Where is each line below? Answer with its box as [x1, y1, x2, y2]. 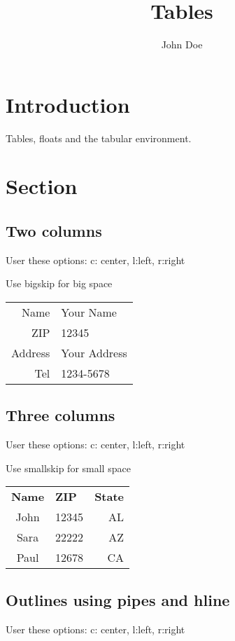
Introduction [6, 90, 130, 118]
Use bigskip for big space [6, 276, 113, 291]
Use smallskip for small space [6, 460, 131, 475]
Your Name [61, 304, 117, 321]
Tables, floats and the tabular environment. [6, 130, 192, 145]
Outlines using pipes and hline [6, 588, 230, 610]
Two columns [6, 220, 102, 242]
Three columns [6, 404, 115, 426]
